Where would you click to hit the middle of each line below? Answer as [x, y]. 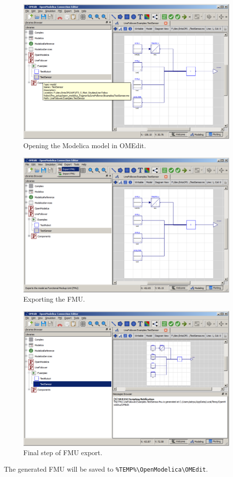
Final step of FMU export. [63, 452]
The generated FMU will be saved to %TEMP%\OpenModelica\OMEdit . [106, 468]
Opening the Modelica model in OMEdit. [85, 145]
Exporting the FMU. [54, 299]
